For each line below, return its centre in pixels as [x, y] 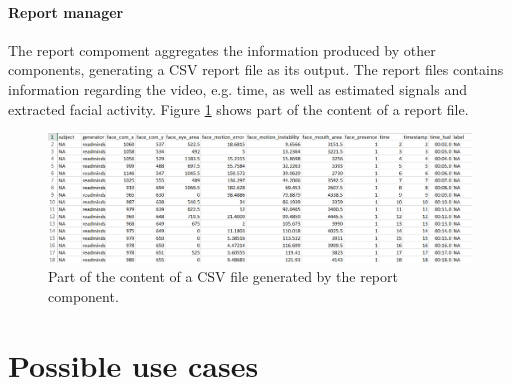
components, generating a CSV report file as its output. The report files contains [256, 69]
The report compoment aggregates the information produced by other [222, 49]
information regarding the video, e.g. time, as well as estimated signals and [237, 88]
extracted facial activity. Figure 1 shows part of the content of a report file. [238, 108]
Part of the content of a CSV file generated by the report [223, 276]
